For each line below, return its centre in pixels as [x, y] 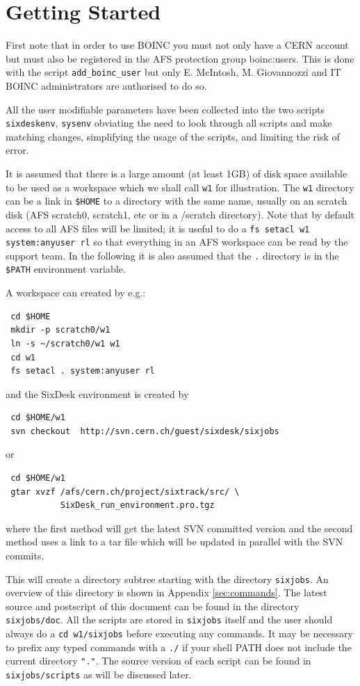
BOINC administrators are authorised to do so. [106, 85]
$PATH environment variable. [66, 269]
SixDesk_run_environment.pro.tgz [137, 505]
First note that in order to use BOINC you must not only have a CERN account [177, 45]
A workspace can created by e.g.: [76, 293]
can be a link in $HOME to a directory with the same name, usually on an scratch [177, 201]
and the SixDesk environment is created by [97, 393]
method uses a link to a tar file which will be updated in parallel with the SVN [174, 542]
